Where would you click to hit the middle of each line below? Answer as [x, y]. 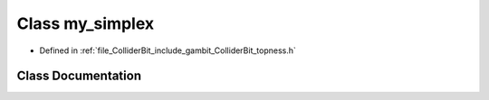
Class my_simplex [86, 23]
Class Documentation [79, 76]
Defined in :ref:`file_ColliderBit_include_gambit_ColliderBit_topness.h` [168, 50]
